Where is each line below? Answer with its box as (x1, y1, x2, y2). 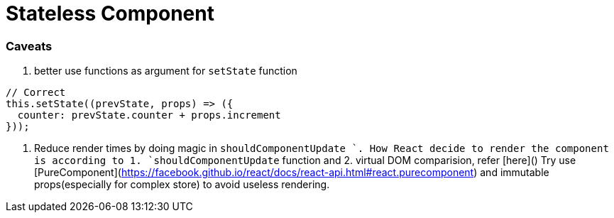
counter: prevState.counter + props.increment (17, 109, 281, 121)
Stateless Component (6, 1, 214, 26)
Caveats (6, 38, 53, 53)
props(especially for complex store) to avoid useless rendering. (34, 178, 330, 191)
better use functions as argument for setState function (34, 65, 297, 77)
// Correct (6, 87, 66, 99)
